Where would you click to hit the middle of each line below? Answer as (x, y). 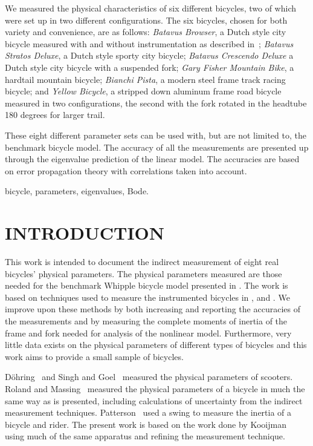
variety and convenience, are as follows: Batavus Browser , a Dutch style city (146, 32)
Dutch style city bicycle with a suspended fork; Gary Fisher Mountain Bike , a (150, 67)
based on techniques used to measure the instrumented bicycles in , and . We (147, 297)
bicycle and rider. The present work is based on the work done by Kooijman (146, 424)
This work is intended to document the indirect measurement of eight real (142, 262)
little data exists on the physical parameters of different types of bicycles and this (156, 345)
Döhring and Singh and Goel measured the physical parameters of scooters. (149, 377)
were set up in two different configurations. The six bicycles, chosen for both (146, 20)
